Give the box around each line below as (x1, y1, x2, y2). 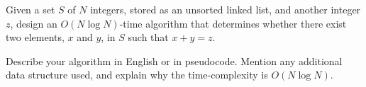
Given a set (6, 2, 55, 16)
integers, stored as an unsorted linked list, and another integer (90, 2, 361, 16)
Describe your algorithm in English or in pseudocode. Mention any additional (6, 53, 343, 68)
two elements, (6, 30, 65, 45)
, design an (10, 16, 57, 30)
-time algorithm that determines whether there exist (119, 16, 347, 30)
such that (128, 30, 169, 45)
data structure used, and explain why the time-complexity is (6, 67, 268, 82)
